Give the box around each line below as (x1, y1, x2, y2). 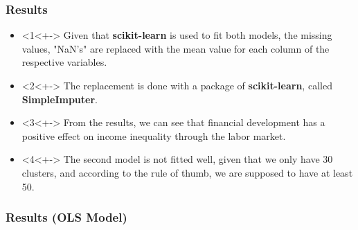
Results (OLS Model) (6, 209, 127, 226)
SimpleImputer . (21, 91, 98, 106)
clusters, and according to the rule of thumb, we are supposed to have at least (21, 165, 353, 179)
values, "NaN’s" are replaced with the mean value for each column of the (21, 41, 330, 55)
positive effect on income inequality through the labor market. (21, 128, 286, 143)
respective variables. (21, 55, 107, 69)
